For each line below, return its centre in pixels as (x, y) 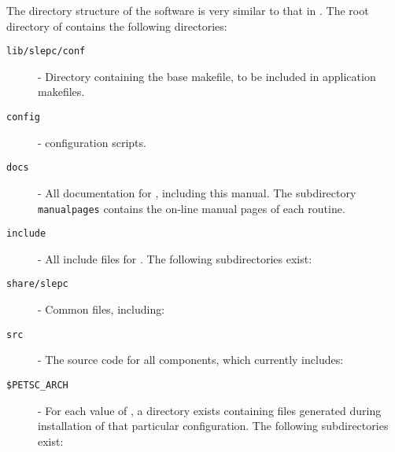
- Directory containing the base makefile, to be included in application (207, 76)
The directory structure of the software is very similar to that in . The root (188, 10)
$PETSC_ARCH (37, 385)
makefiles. (61, 92)
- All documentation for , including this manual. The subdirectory (197, 192)
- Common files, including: (102, 309)
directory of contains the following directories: (117, 26)
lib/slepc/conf (46, 51)
